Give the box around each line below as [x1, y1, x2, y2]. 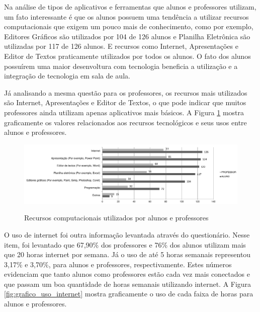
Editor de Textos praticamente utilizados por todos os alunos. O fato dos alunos [4, 50, 251, 61]
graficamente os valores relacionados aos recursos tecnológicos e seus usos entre [4, 117, 247, 127]
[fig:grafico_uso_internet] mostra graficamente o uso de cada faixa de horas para [4, 288, 253, 299]
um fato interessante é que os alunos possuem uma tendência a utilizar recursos [4, 11, 249, 22]
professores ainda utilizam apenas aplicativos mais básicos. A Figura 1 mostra [4, 107, 244, 117]
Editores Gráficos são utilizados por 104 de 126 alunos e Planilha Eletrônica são [4, 31, 250, 41]
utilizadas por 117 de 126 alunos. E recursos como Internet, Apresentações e [4, 41, 238, 51]
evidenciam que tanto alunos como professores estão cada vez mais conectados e [4, 269, 250, 279]
